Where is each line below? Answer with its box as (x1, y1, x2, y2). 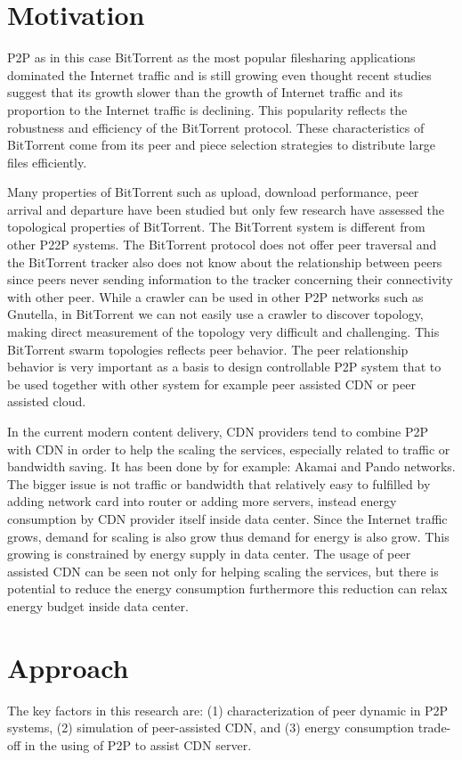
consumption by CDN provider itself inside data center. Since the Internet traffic (7, 509, 448, 527)
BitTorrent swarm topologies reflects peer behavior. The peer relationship (7, 339, 409, 358)
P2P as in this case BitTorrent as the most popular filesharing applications (7, 48, 416, 67)
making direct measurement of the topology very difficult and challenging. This (7, 323, 440, 341)
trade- (417, 718, 451, 737)
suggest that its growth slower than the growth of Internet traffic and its (7, 83, 403, 102)
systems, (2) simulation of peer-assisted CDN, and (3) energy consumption (7, 718, 415, 737)
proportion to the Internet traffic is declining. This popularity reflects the (7, 100, 408, 118)
